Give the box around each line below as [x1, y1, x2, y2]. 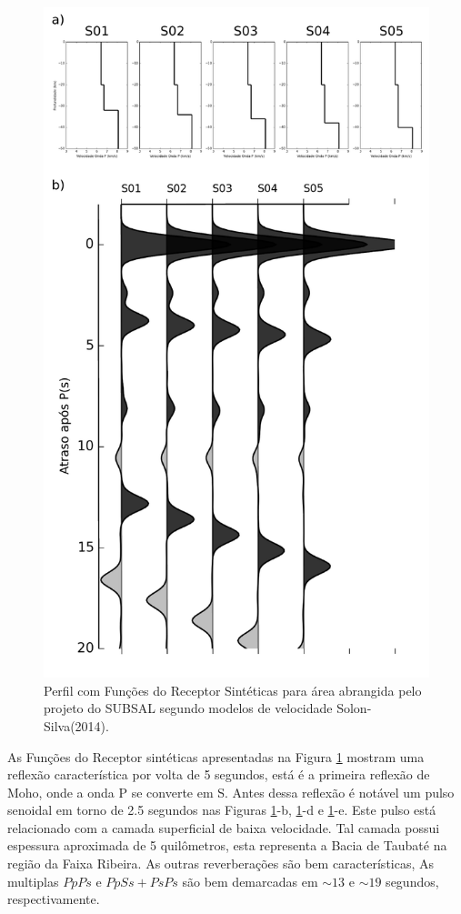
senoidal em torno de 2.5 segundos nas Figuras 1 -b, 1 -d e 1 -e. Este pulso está [7, 800, 436, 819]
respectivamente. [7, 889, 100, 909]
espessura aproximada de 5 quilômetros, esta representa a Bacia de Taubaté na [7, 836, 447, 855]
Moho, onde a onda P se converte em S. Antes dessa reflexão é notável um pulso [7, 782, 455, 801]
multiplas [7, 871, 59, 890]
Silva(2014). [44, 716, 109, 735]
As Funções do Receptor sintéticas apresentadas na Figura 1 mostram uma [7, 747, 425, 766]
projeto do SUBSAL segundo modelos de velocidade [44, 698, 333, 718]
